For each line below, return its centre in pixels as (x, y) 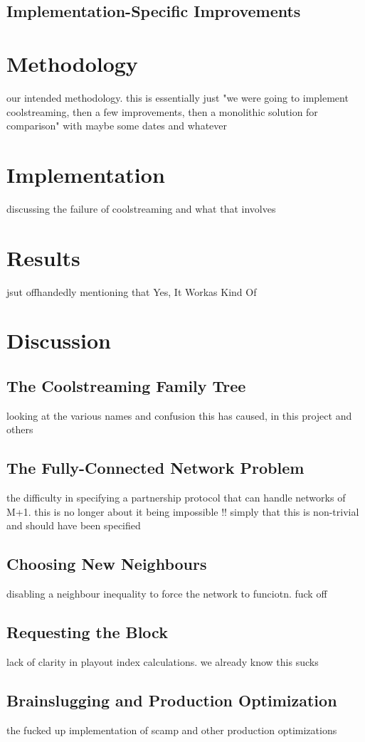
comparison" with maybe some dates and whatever (117, 126)
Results (43, 257)
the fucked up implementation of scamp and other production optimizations (172, 730)
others (20, 429)
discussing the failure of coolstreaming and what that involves (141, 208)
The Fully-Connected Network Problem (155, 468)
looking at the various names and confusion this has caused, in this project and (179, 415)
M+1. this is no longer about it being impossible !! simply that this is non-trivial (183, 511)
